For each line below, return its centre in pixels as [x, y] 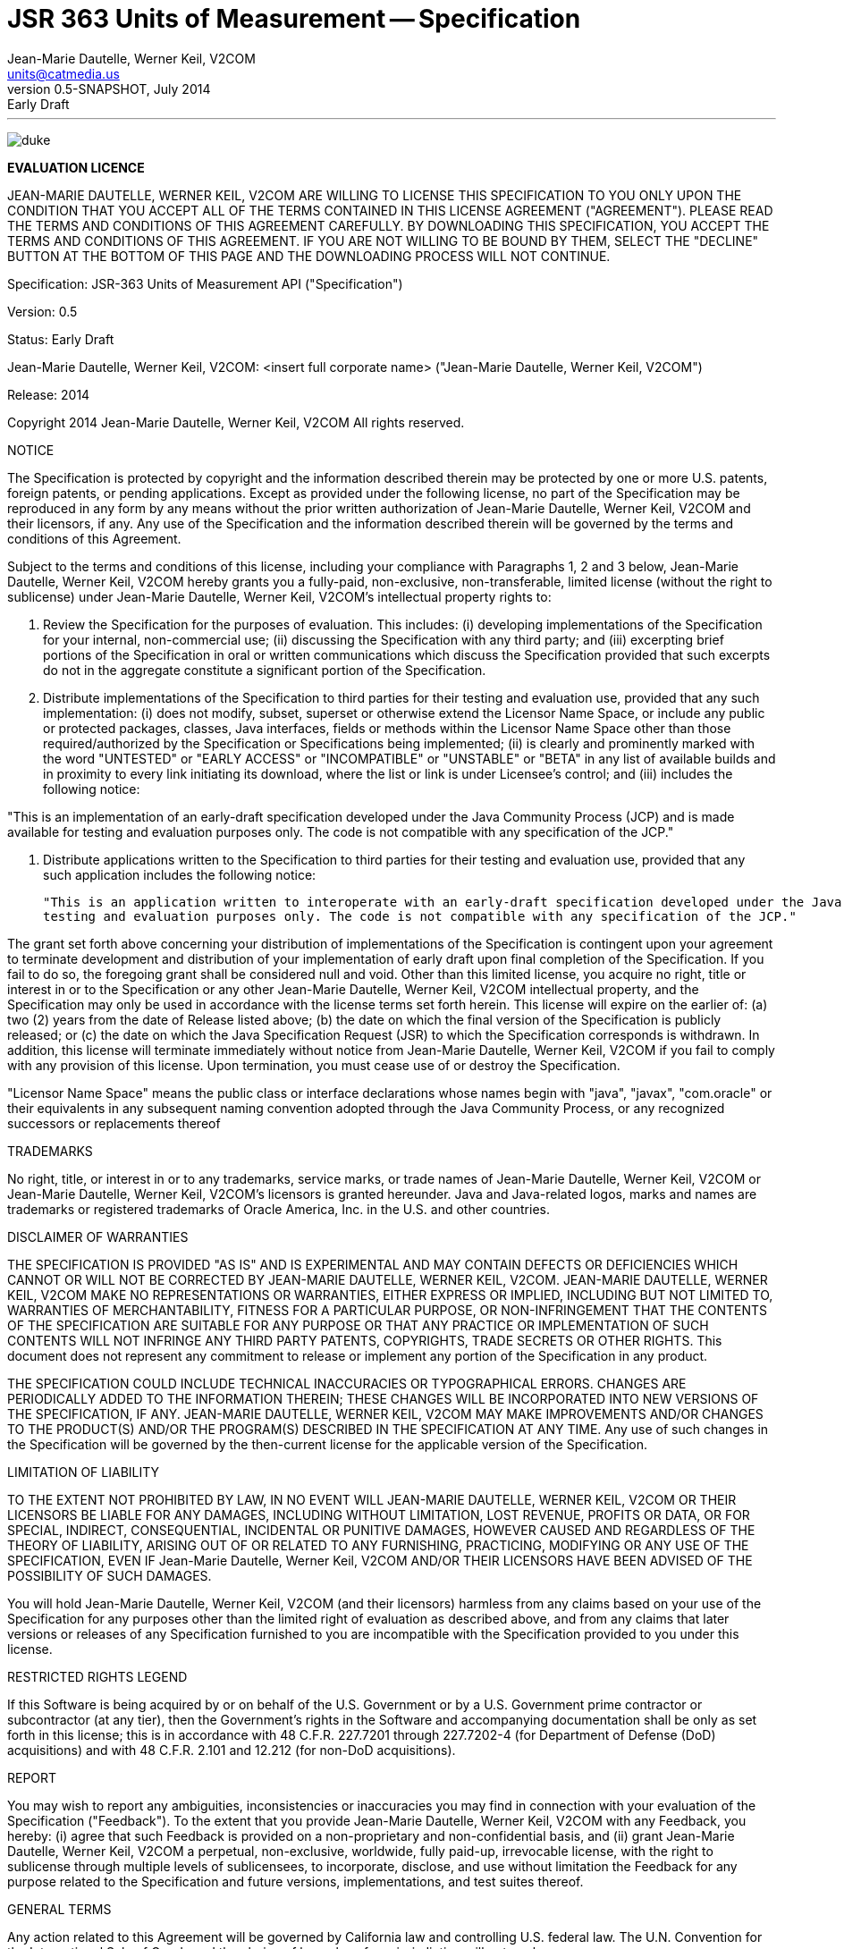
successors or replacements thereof [114, 1123]
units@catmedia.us [63, 73]
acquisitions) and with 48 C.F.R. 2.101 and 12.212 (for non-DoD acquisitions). [232, 1750]
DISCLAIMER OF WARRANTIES [98, 1236]
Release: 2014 [49, 394]
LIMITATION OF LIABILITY [84, 1472]
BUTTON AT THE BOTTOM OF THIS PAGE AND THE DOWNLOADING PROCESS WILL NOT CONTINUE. [309, 256]
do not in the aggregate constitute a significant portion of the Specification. [265, 670]
